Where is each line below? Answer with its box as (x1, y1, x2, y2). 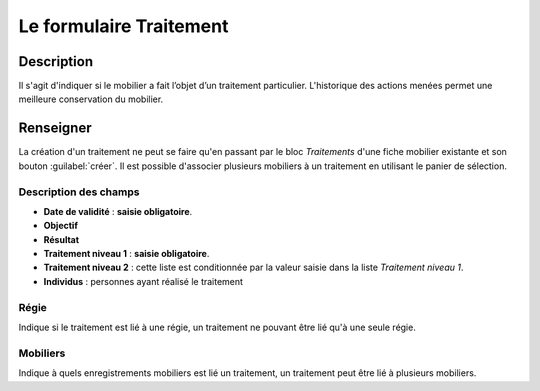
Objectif (43, 220, 79, 232)
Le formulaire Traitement (18, 15, 229, 37)
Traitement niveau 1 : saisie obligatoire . (43, 248, 210, 260)
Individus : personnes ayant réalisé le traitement (43, 275, 244, 287)
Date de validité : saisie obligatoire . (43, 205, 193, 217)
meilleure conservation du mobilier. (18, 93, 164, 105)
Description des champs (18, 185, 140, 199)
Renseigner (18, 120, 92, 137)
